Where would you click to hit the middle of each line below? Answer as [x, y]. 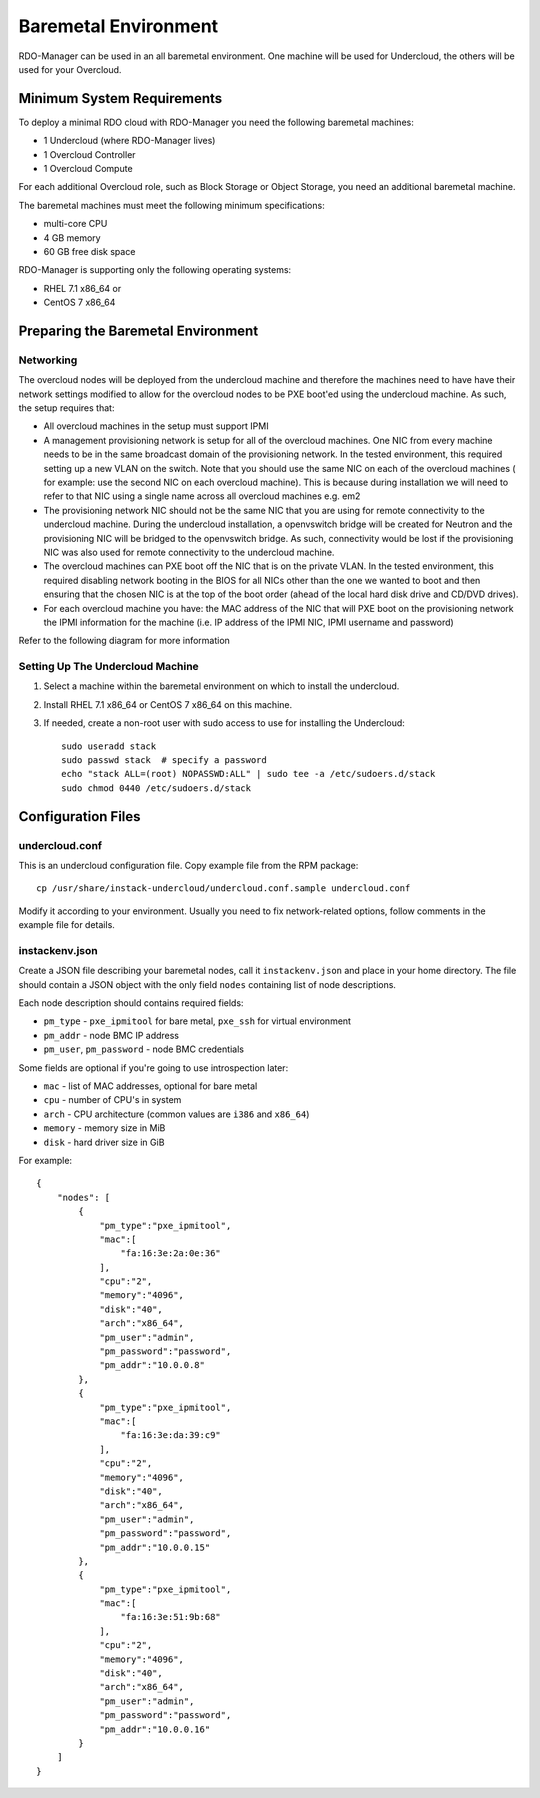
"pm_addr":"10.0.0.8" [152, 1365]
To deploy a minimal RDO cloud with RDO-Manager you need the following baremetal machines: [216, 122]
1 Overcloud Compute [88, 169]
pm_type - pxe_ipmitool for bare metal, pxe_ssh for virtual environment [197, 1021]
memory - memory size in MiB [104, 1128]
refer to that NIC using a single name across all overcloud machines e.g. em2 [202, 496]
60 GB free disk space [89, 251]
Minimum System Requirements [120, 98]
